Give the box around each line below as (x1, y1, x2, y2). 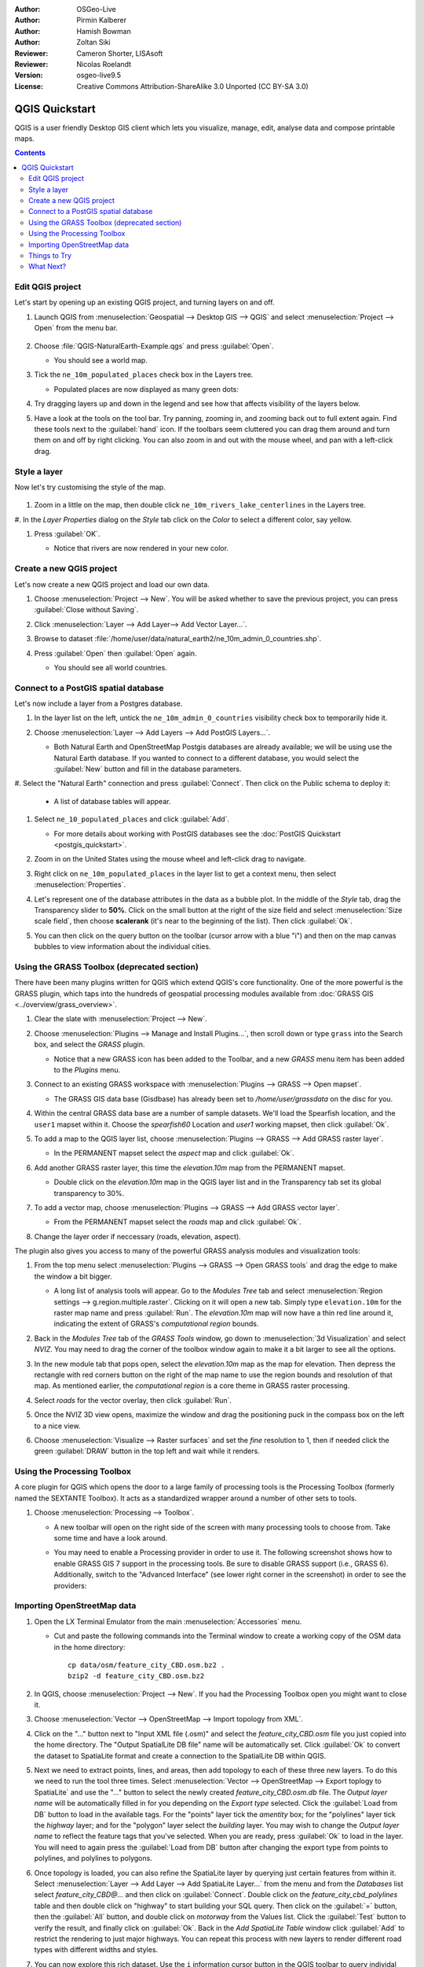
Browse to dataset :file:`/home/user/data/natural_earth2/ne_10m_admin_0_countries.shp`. (34, 634, 322, 644)
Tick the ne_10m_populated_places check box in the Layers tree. (34, 370, 254, 379)
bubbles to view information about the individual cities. (34, 942, 211, 951)
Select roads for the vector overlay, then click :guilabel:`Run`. (34, 1395, 232, 1404)
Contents (14, 148, 46, 157)
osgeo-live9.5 (76, 71, 122, 80)
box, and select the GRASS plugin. (34, 1039, 145, 1050)
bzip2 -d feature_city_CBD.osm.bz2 (68, 1672, 205, 1681)
